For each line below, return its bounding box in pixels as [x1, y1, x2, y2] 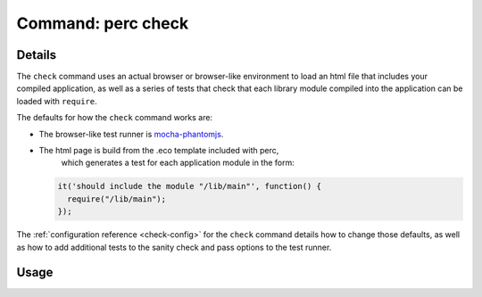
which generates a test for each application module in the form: [61, 157, 295, 169]
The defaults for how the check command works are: [16, 112, 213, 123]
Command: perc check [16, 13, 189, 33]
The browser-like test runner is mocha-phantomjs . [38, 128, 224, 139]
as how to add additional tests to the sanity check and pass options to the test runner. [16, 242, 332, 252]
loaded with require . [16, 95, 97, 106]
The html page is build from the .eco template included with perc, [38, 145, 279, 156]
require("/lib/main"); [67, 194, 167, 204]
